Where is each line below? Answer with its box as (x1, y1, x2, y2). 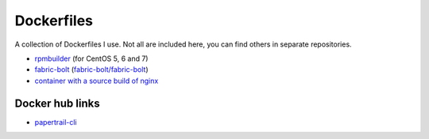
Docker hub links (14, 96, 100, 110)
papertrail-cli (34, 117, 77, 126)
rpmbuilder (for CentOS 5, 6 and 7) (34, 54, 149, 63)
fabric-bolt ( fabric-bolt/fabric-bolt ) (34, 65, 149, 74)
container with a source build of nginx (34, 76, 159, 85)
